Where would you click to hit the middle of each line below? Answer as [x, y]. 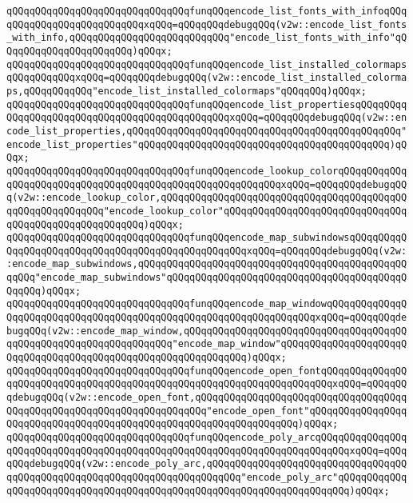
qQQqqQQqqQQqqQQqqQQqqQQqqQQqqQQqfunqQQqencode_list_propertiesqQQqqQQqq [207, 104]
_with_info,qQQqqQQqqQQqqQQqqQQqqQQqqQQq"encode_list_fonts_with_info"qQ [207, 38]
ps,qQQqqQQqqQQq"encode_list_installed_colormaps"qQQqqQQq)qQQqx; [187, 91]
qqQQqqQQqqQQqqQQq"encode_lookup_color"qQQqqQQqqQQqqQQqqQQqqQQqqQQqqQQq [207, 211]
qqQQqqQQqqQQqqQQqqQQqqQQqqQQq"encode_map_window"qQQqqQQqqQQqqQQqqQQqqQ [207, 344]
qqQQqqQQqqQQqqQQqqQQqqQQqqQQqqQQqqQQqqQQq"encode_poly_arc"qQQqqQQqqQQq [207, 477]
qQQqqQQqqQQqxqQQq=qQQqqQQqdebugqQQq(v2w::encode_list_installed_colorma [207, 78]
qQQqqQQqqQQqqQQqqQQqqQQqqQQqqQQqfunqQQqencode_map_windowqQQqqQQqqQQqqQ [207, 304]
